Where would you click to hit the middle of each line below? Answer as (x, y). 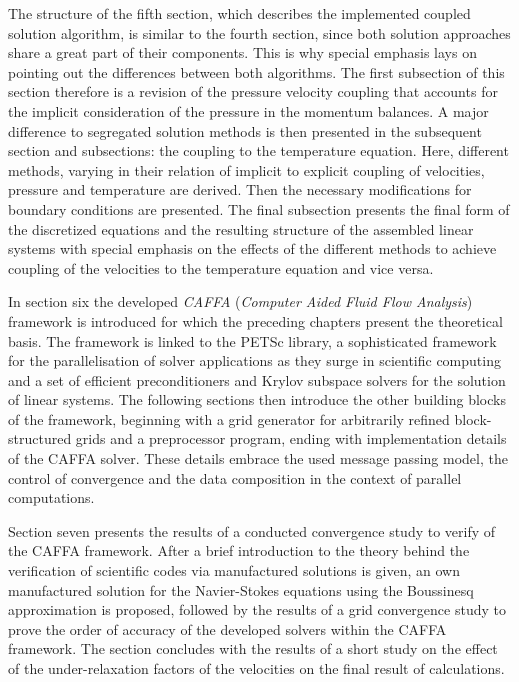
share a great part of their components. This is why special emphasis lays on (242, 52)
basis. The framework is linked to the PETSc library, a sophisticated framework (252, 340)
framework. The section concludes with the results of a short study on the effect (253, 648)
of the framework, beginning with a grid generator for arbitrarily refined (229, 418)
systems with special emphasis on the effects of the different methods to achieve (252, 248)
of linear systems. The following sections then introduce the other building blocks (257, 399)
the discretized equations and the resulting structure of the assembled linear (241, 228)
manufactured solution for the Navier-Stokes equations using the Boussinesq (241, 589)
